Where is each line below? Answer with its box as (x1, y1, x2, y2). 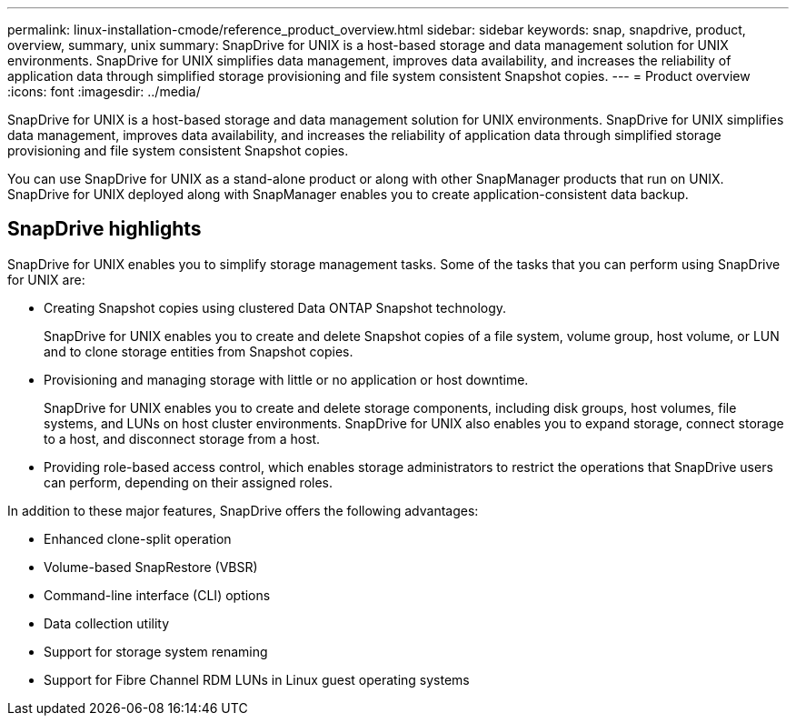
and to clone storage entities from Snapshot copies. (44, 343, 353, 359)
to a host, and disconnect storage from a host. (44, 430, 321, 447)
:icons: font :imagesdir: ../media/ (7, 84, 201, 99)
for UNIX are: (7, 271, 85, 287)
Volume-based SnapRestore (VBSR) (44, 558, 258, 575)
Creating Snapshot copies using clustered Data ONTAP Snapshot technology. (44, 299, 507, 316)
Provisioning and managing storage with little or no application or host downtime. (44, 371, 529, 387)
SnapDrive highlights (7, 217, 202, 241)
